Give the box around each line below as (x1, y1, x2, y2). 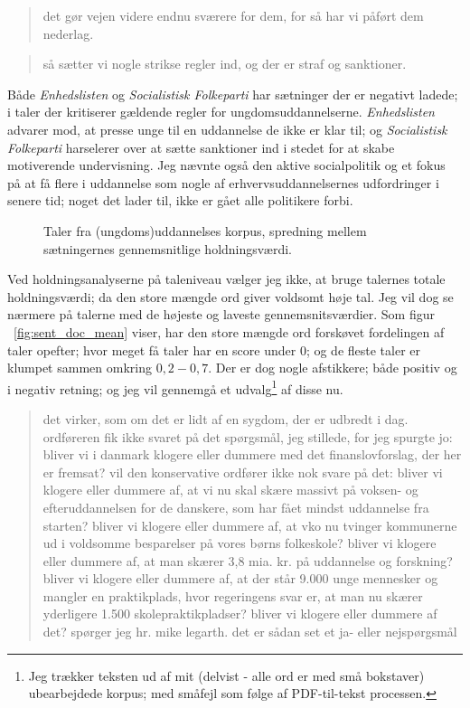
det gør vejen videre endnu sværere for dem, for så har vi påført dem (42, 6, 424, 24)
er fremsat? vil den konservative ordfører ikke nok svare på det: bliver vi (42, 462, 443, 481)
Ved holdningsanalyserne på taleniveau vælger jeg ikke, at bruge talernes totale (7, 269, 446, 288)
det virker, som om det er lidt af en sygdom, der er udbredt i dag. (42, 409, 409, 428)
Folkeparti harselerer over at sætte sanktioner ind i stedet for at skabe (7, 137, 395, 156)
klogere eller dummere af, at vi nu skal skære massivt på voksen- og (42, 480, 418, 499)
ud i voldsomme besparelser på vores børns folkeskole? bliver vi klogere (42, 533, 437, 552)
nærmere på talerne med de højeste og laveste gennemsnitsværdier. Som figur (7, 305, 436, 324)
